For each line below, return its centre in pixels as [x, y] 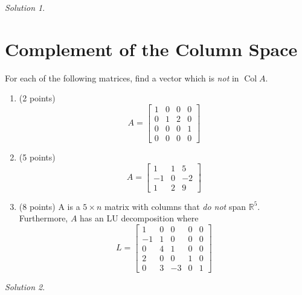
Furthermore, [43, 218]
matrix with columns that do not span [175, 206]
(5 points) [37, 157]
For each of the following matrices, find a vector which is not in [122, 78]
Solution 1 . [25, 7]
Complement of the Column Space [151, 49]
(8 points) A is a [50, 206]
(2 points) [37, 98]
